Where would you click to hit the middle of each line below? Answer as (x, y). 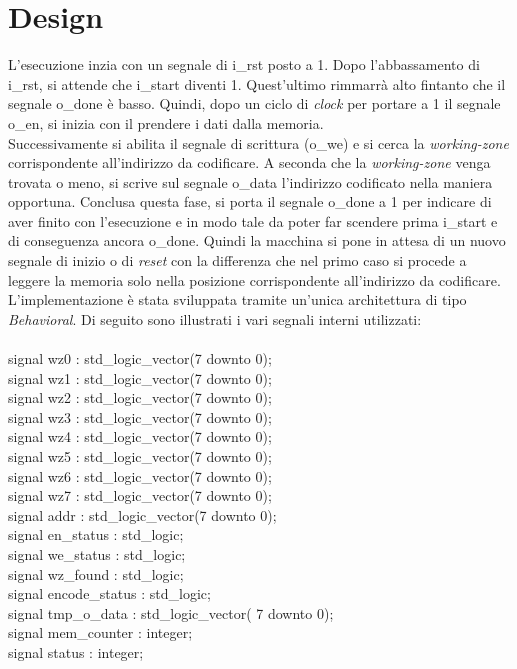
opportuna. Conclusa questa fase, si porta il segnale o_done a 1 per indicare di (250, 201)
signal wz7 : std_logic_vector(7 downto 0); (140, 495)
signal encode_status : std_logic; (109, 593)
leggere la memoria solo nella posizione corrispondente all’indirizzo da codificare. (254, 279)
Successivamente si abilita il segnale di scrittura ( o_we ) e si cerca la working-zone (258, 142)
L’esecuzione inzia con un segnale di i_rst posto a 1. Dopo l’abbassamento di (244, 64)
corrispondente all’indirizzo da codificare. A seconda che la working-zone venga (249, 162)
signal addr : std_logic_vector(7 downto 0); (142, 514)
